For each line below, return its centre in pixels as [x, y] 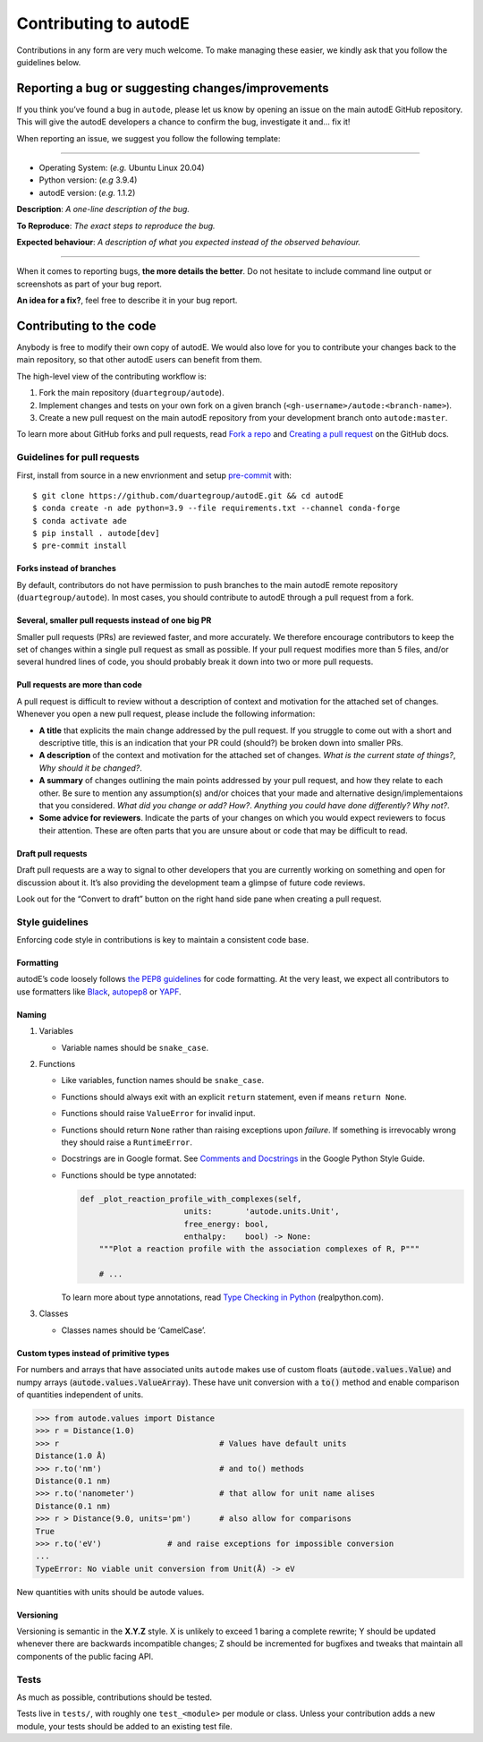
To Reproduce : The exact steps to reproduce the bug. [116, 226]
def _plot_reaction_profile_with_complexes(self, [191, 1199]
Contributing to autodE [103, 23]
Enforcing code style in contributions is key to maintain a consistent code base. [162, 940]
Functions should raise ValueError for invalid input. [158, 1114]
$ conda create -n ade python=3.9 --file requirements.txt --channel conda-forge [216, 508]
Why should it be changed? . [91, 768]
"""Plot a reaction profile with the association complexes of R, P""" [259, 1249]
